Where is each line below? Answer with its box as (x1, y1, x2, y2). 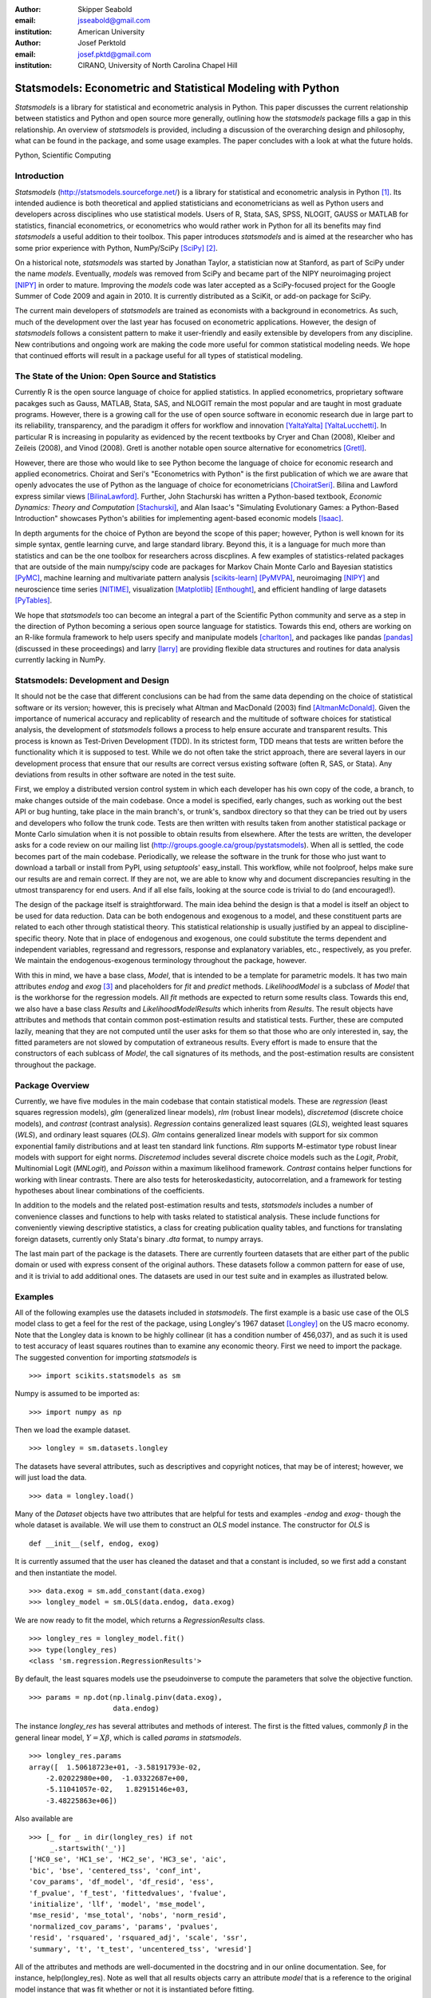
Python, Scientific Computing (14, 150, 112, 160)
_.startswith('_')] (49, 1844, 126, 1853)
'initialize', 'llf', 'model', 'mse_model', (29, 1899, 207, 1908)
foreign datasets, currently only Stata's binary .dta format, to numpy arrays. (14, 1234, 263, 1244)
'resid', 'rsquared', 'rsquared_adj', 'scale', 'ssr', (29, 1933, 248, 1942)
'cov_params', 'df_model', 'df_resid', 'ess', (29, 1877, 215, 1886)
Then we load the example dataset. (14, 1425, 131, 1435)
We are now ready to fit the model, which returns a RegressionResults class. (14, 1615, 265, 1625)
